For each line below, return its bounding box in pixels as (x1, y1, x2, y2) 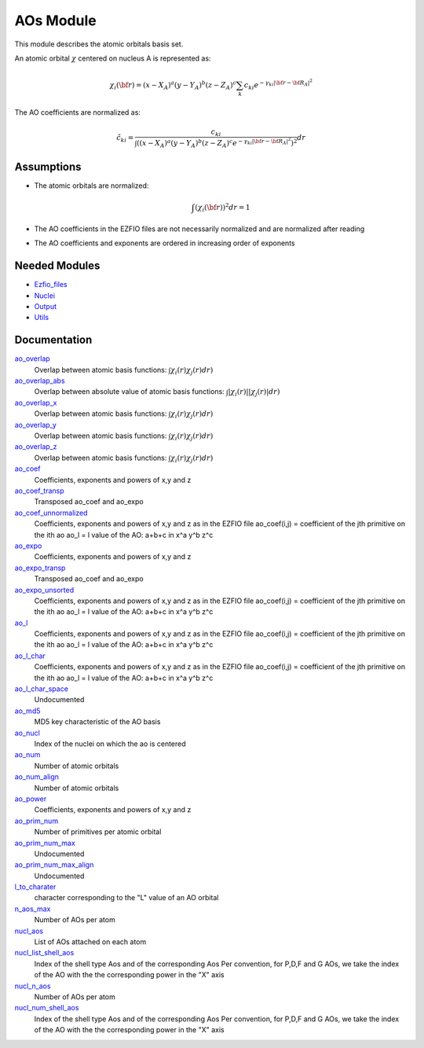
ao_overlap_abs (14, 376, 66, 385)
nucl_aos (14, 926, 43, 936)
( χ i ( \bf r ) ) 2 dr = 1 (195, 201, 250, 214)
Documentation (14, 333, 93, 347)
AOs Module (14, 12, 97, 29)
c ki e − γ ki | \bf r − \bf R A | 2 (243, 78, 313, 91)
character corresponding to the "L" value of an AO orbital (34, 893, 219, 903)
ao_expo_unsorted (14, 585, 75, 594)
